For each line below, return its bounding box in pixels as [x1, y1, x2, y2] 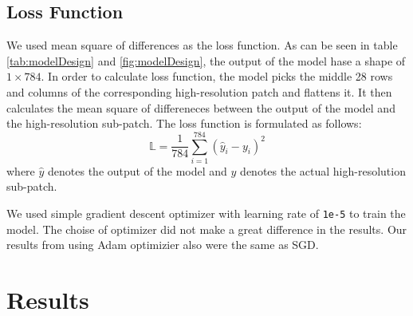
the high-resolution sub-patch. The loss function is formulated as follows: [6, 115, 362, 132]
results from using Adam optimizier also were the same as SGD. [6, 236, 319, 253]
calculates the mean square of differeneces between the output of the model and [6, 99, 395, 116]
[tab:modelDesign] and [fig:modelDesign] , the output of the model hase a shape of [6, 52, 406, 69]
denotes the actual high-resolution [240, 162, 406, 179]
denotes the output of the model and [48, 162, 227, 179]
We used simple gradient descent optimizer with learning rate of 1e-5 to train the [6, 205, 406, 222]
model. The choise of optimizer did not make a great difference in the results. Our [6, 220, 407, 237]
